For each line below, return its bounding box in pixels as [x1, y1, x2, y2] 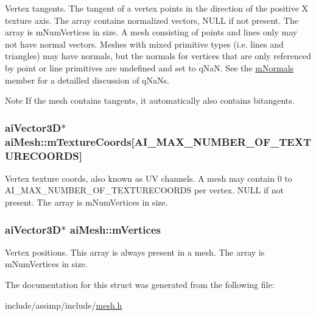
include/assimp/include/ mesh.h [5, 298, 122, 311]
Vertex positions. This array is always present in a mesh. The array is [5, 245, 265, 258]
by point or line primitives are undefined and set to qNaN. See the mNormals [5, 61, 294, 74]
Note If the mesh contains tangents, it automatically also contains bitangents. [5, 94, 295, 107]
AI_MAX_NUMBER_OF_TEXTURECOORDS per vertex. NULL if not [5, 184, 284, 196]
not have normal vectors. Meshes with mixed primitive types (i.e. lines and [5, 37, 284, 50]
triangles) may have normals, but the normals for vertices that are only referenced [5, 49, 312, 62]
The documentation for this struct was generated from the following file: [5, 278, 275, 290]
